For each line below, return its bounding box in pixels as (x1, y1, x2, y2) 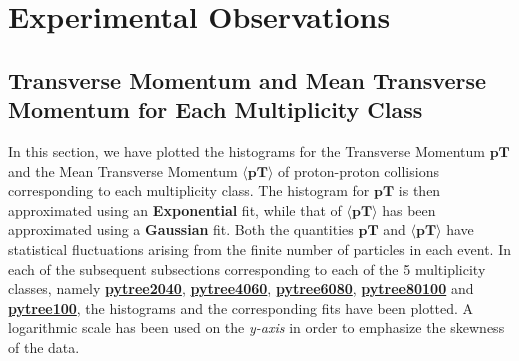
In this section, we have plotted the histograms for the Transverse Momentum (8, 140, 485, 161)
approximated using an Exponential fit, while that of (8, 199, 342, 220)
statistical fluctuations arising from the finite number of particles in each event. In (8, 238, 511, 259)
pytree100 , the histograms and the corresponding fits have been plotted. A (8, 297, 474, 318)
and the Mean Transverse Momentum (8, 160, 238, 181)
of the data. (8, 336, 80, 357)
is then (398, 180, 441, 201)
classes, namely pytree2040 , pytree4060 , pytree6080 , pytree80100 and (8, 278, 474, 299)
